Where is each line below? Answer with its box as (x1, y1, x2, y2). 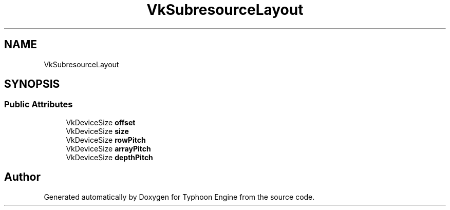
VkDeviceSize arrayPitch (66, 144, 151, 153)
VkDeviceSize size (66, 126, 129, 136)
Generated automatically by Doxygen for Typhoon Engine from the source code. (44, 192, 315, 201)
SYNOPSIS (4, 78, 60, 91)
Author (4, 170, 41, 184)
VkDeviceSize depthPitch (66, 152, 153, 162)
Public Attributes (4, 99, 73, 110)
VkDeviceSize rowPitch (66, 135, 146, 144)
